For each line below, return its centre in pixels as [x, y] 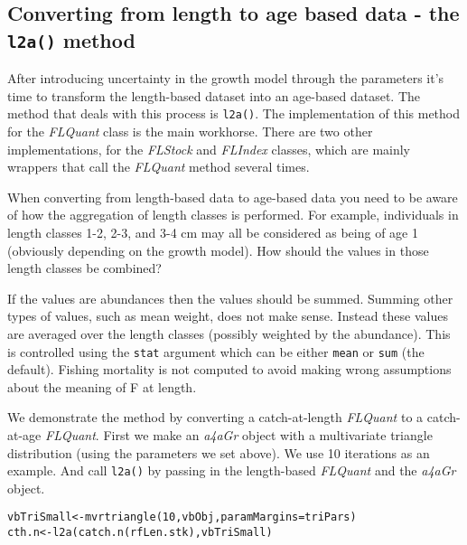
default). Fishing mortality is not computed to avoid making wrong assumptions [229, 369]
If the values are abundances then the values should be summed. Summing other [230, 298]
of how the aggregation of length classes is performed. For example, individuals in [233, 215]
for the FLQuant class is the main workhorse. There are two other [190, 132]
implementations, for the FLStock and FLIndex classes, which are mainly [209, 149]
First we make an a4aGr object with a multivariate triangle [268, 434]
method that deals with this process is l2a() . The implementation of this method [234, 113]
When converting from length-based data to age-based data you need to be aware [233, 197]
